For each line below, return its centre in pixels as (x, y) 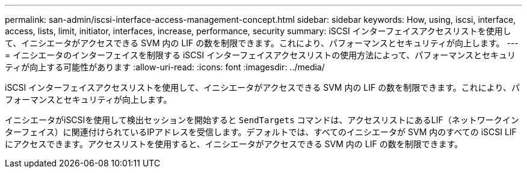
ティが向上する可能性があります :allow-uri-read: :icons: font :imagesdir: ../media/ (165, 67)
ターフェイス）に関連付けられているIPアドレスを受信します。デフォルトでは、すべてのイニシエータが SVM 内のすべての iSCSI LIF (261, 132)
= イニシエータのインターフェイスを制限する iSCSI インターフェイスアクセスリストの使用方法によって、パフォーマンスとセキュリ (260, 55)
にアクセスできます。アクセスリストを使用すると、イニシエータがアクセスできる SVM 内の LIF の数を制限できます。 (234, 144)
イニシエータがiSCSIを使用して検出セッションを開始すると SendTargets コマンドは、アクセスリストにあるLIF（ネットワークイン (262, 120)
